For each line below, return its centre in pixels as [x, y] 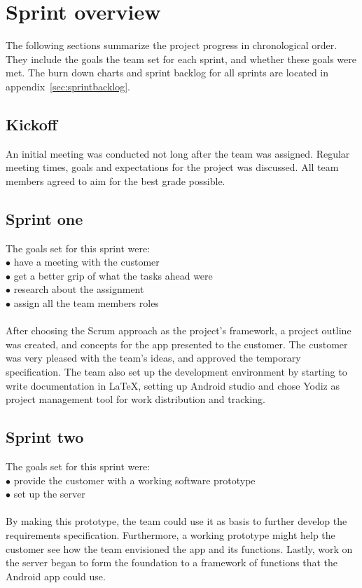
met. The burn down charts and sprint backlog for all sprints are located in [167, 73]
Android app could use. [56, 576]
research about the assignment [79, 289]
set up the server [49, 494]
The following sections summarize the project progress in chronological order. [172, 45]
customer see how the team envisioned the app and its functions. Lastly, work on [179, 548]
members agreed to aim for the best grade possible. [116, 180]
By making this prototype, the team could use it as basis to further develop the [176, 521]
